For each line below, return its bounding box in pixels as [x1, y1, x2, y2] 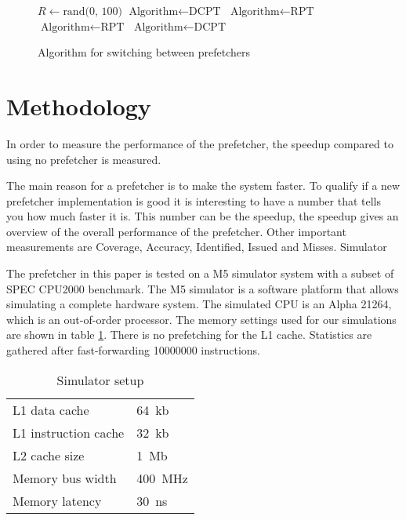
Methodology [6, 89, 151, 122]
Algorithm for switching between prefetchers [38, 44, 250, 60]
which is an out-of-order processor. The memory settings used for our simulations [6, 311, 397, 327]
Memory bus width [13, 468, 117, 487]
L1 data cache [13, 400, 89, 419]
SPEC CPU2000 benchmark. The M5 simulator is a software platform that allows [6, 280, 399, 296]
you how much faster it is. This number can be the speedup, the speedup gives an [6, 208, 399, 224]
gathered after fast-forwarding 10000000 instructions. [6, 342, 261, 358]
